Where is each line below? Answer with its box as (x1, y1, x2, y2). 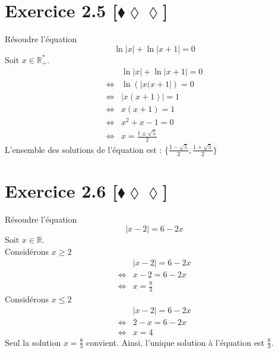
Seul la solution (5, 336, 61, 348)
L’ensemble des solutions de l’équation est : (5, 143, 162, 155)
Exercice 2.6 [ (5, 178, 118, 202)
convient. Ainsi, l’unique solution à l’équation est (86, 336, 264, 348)
